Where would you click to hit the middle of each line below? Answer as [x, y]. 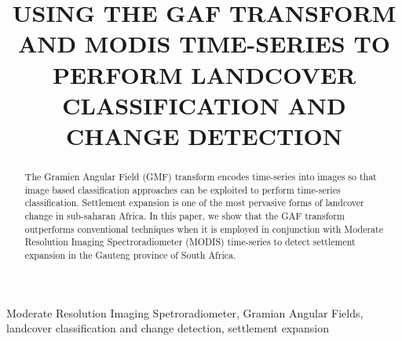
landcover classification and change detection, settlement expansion [168, 328]
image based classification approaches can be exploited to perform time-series [183, 189]
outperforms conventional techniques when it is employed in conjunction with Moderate [204, 229]
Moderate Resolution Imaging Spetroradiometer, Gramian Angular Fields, [185, 312]
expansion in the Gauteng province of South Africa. [130, 254]
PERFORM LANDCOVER [204, 74]
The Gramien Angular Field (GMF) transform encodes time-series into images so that [201, 176]
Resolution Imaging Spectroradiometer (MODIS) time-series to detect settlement [190, 242]
